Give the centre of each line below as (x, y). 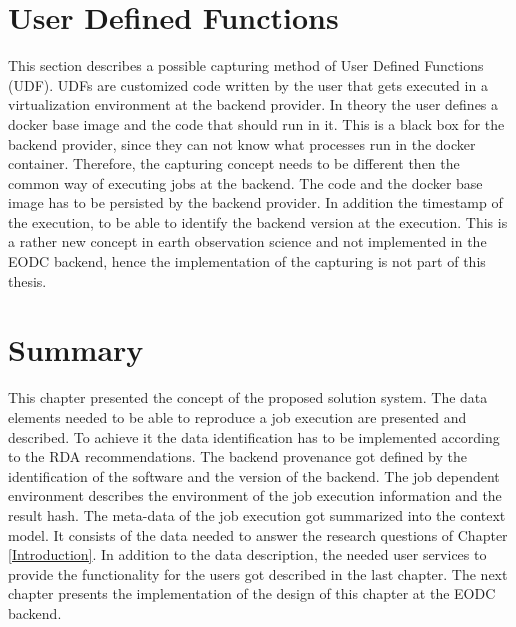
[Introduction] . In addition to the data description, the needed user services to (247, 554)
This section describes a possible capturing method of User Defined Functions (246, 65)
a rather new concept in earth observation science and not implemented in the (247, 241)
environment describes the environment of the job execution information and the (255, 495)
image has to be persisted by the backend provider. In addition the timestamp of (255, 202)
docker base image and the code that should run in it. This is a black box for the (256, 123)
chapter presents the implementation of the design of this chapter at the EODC (252, 593)
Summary (76, 349)
